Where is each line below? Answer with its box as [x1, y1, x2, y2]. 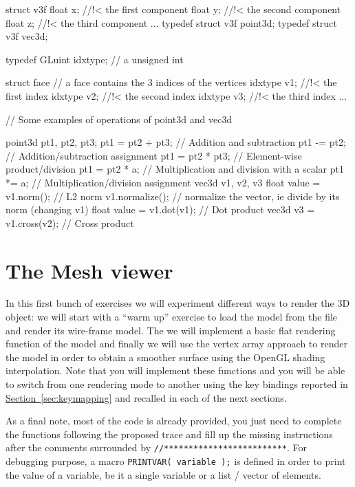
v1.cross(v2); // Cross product [6, 215, 134, 230]
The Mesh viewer [6, 256, 173, 284]
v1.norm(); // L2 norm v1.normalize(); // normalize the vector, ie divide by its [6, 188, 340, 203]
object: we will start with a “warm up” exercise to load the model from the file [6, 310, 338, 324]
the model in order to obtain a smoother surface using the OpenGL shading [6, 349, 325, 364]
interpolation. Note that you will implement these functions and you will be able [6, 363, 345, 378]
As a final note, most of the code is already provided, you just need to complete [6, 413, 342, 428]
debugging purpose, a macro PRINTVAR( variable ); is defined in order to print [6, 454, 346, 468]
